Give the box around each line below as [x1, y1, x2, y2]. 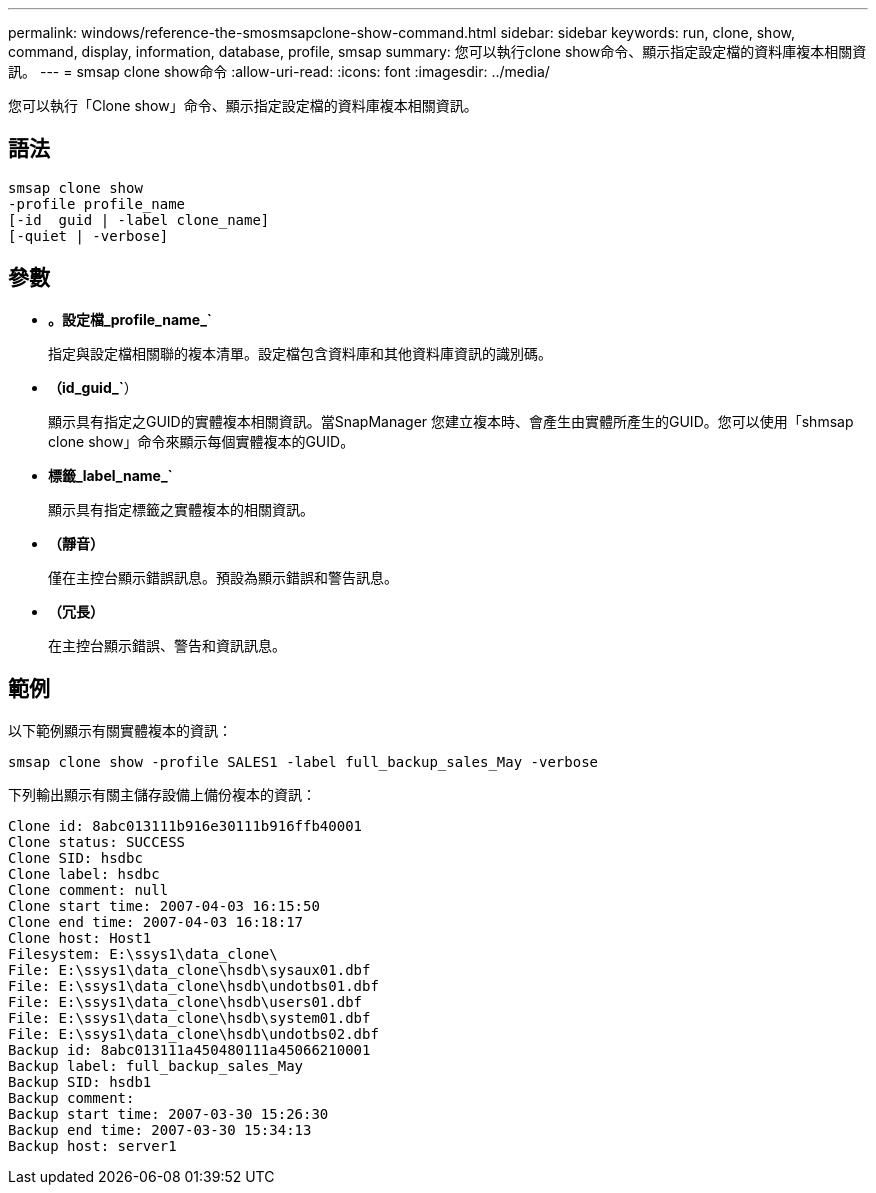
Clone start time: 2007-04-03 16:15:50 [8, 897, 320, 914]
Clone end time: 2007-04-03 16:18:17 [8, 913, 304, 930]
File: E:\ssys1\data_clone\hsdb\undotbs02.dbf [8, 1025, 379, 1042]
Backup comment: [8, 1089, 135, 1106]
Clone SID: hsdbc [8, 849, 143, 866]
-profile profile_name [8, 195, 186, 212]
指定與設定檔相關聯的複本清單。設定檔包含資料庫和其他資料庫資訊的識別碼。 [48, 344, 552, 362]
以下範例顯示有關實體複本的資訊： [8, 721, 232, 739]
